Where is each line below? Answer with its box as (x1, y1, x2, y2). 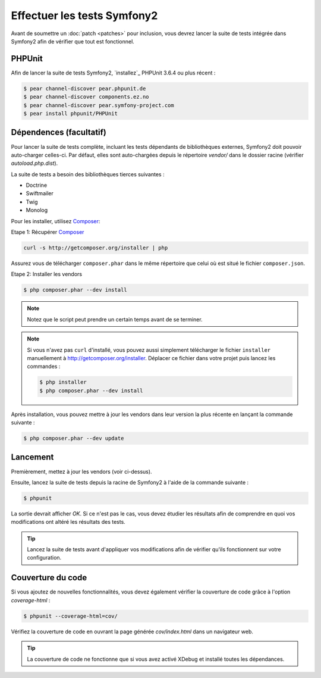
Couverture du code (11, 573, 87, 583)
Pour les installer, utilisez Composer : (11, 217, 100, 224)
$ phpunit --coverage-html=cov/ (23, 613, 118, 619)
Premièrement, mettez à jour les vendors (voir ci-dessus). (11, 468, 152, 475)
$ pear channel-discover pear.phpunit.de (23, 85, 146, 92)
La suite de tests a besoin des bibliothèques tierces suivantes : (11, 170, 165, 178)
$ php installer (39, 379, 87, 386)
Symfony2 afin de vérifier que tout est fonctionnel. (11, 38, 135, 45)
